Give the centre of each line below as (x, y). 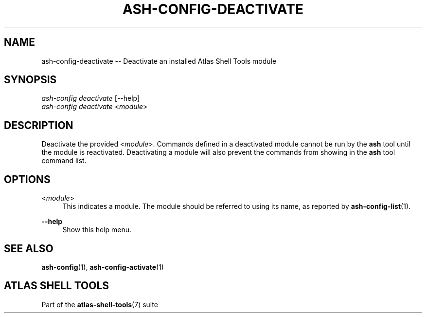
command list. (64, 161)
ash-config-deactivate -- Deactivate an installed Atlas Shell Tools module (159, 61)
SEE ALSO (29, 248)
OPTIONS (27, 179)
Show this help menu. (97, 230)
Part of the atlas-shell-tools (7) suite (100, 304)
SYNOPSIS (30, 80)
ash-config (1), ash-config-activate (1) (103, 267)
